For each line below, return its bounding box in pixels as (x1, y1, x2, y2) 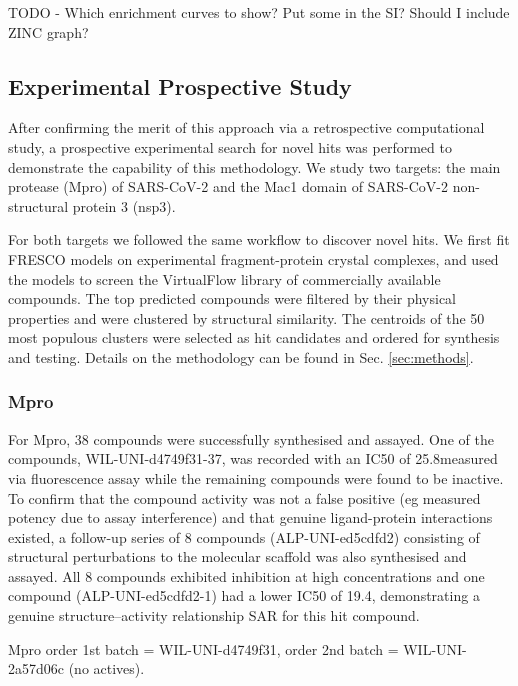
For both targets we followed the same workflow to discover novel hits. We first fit (8, 229, 510, 250)
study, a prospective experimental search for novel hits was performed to (8, 136, 452, 157)
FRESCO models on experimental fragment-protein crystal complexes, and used (8, 248, 499, 269)
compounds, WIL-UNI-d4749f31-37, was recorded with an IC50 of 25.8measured (8, 448, 498, 469)
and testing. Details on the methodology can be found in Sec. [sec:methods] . (8, 346, 474, 367)
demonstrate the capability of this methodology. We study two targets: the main (8, 156, 501, 177)
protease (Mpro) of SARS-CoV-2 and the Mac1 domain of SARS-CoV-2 (8, 176, 448, 197)
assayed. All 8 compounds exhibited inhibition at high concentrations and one (8, 565, 485, 586)
